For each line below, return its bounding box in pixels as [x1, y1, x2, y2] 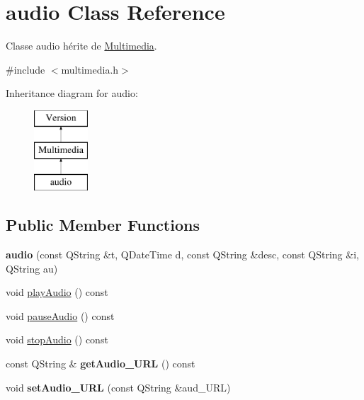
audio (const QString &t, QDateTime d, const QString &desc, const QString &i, [6, 247, 359, 262]
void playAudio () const [6, 285, 108, 299]
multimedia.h [61, 62, 119, 76]
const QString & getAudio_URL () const [6, 356, 195, 371]
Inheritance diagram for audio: [6, 86, 138, 101]
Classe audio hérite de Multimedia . [6, 38, 157, 53]
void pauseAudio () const [6, 308, 115, 323]
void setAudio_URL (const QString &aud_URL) [6, 379, 231, 394]
